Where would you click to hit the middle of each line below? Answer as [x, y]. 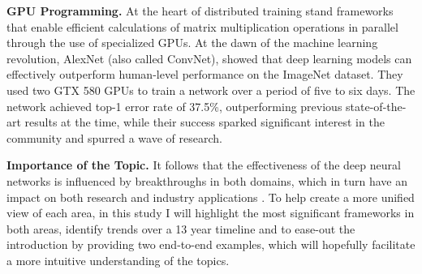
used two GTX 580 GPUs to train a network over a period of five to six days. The [211, 90]
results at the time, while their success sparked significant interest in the [205, 122]
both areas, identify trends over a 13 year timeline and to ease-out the [181, 228]
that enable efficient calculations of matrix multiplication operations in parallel [202, 26]
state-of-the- [376, 106]
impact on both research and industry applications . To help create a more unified [211, 197]
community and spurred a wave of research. [114, 137]
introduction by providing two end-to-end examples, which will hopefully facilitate [211, 244]
